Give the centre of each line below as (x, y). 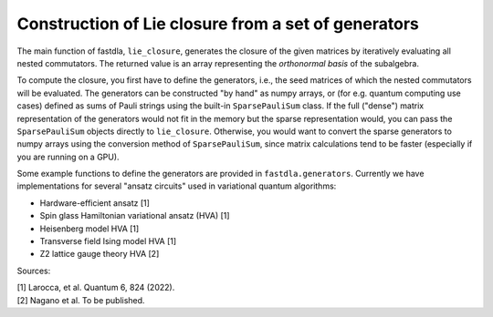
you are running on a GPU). (68, 157)
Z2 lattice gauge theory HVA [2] (100, 254)
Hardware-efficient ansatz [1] (95, 203)
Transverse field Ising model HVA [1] (108, 241)
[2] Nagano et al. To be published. (81, 300)
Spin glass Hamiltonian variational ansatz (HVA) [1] (135, 216)
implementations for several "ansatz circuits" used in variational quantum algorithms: (177, 186)
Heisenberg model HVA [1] (89, 229)
